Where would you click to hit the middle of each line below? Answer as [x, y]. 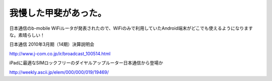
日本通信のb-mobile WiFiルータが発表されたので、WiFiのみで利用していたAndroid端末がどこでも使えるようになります [131, 28]
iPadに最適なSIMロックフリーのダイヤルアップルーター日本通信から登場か [86, 63]
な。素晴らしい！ [27, 35]
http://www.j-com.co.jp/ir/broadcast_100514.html [60, 53]
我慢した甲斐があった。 [58, 13]
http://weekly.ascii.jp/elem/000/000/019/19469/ [59, 72]
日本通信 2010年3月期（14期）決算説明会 [52, 44]
